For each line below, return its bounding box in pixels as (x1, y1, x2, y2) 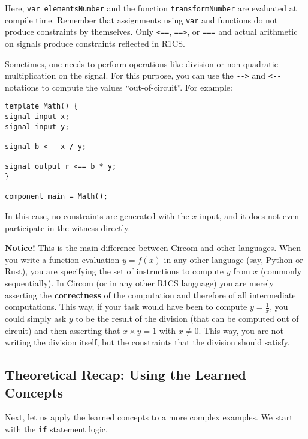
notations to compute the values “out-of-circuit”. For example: (5, 80, 232, 93)
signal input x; (5, 112, 70, 121)
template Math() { (5, 102, 78, 111)
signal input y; (5, 122, 70, 131)
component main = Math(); (5, 192, 108, 201)
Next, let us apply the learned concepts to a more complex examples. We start (5, 411, 293, 423)
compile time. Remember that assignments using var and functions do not (5, 13, 278, 26)
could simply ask (5, 312, 67, 324)
